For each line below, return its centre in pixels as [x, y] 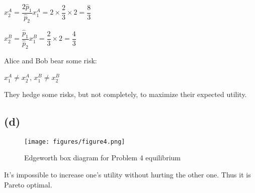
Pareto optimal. [28, 184]
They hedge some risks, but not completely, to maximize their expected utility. [125, 94]
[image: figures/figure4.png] [75, 141]
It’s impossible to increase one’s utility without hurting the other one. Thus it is [127, 175]
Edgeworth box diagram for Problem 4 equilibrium [102, 158]
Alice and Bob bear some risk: [51, 60]
